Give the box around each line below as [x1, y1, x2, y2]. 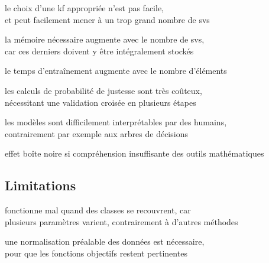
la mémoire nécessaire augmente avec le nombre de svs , [5, 33, 205, 46]
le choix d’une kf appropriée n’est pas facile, [5, 2, 164, 14]
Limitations [5, 176, 76, 194]
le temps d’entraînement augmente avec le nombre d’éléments [5, 64, 227, 77]
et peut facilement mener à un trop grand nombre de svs [5, 13, 210, 25]
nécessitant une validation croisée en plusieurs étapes [5, 96, 196, 108]
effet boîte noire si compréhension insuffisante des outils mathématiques [5, 147, 264, 160]
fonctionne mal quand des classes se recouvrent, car [5, 204, 191, 216]
